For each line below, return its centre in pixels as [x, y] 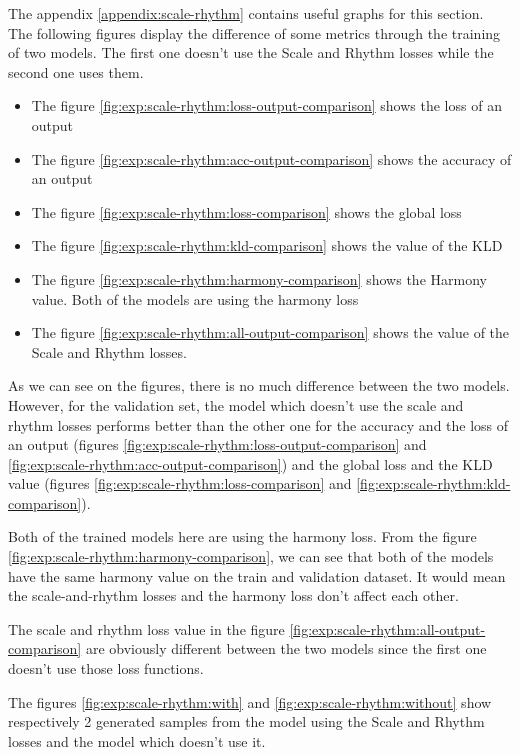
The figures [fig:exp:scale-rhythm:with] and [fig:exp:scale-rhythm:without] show [250, 701]
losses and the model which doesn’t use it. [137, 740]
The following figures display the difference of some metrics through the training [254, 32]
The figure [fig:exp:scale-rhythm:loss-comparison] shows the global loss [246, 211]
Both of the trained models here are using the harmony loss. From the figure [242, 536]
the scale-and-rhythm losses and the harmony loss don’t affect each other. [233, 595]
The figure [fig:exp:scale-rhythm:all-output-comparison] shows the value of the [270, 332]
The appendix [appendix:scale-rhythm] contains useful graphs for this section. [246, 13]
